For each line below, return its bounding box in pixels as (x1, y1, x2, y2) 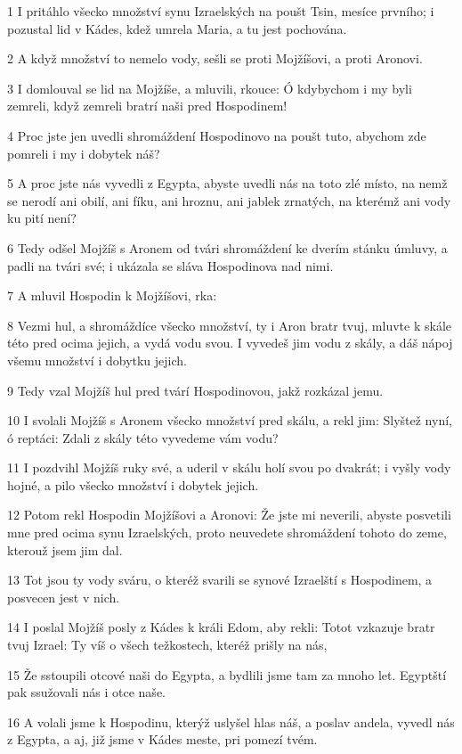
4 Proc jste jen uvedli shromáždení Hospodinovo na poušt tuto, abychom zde (7, 126, 426, 144)
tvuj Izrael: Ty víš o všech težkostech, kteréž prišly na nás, (7, 635, 328, 654)
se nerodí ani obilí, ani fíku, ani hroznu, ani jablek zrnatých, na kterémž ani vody (7, 191, 451, 209)
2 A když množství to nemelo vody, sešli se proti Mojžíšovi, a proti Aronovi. (7, 49, 423, 68)
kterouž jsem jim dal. (7, 540, 123, 559)
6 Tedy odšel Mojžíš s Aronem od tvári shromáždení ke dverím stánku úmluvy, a (7, 238, 448, 257)
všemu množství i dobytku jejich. (7, 350, 187, 369)
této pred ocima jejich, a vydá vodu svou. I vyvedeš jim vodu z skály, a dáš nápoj (7, 333, 453, 352)
